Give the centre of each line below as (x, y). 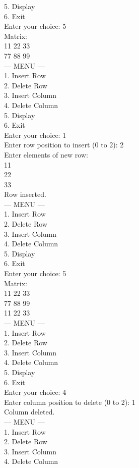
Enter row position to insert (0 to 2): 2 (64, 145)
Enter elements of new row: (46, 154)
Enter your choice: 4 (35, 392)
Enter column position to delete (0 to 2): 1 (70, 402)
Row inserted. (25, 194)
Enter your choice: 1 (35, 135)
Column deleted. (29, 412)
